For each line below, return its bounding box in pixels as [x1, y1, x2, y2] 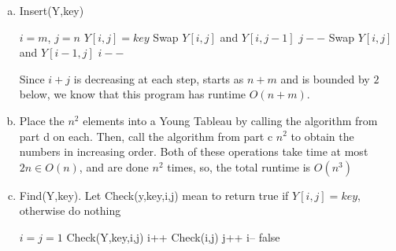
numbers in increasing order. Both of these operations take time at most [19, 143, 368, 160]
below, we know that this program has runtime [19, 86, 246, 102]
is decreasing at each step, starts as [73, 70, 244, 87]
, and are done [79, 158, 149, 175]
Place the [19, 112, 65, 128]
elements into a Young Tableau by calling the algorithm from [83, 112, 378, 128]
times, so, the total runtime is [167, 158, 311, 175]
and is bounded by [280, 70, 370, 87]
